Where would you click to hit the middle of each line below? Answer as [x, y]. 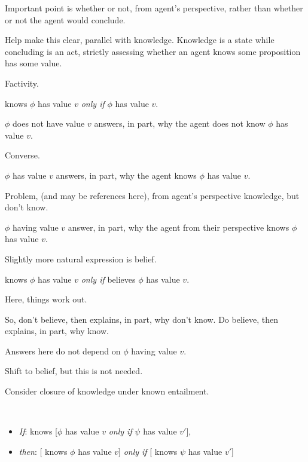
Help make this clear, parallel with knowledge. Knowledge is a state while [140, 40]
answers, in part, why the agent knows [126, 175]
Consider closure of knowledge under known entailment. [107, 391]
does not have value [49, 123]
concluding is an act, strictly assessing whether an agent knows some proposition [153, 51]
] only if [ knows [148, 451]
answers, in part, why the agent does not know [180, 123]
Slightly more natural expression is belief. [81, 258]
